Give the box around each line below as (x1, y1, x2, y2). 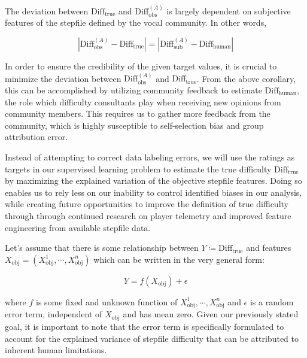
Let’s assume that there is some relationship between (5, 241, 199, 254)
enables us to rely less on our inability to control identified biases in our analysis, (5, 186, 302, 198)
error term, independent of (5, 308, 102, 320)
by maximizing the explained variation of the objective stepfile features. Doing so (5, 174, 302, 187)
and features (246, 241, 291, 254)
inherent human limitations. (5, 344, 107, 356)
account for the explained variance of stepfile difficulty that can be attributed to (5, 332, 299, 344)
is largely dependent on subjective (166, 4, 291, 17)
